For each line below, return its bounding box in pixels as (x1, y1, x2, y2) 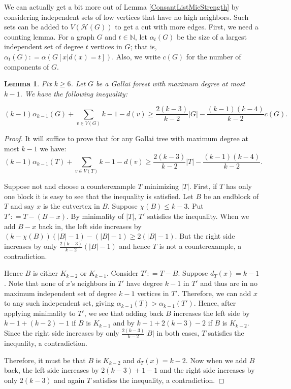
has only (225, 181, 252, 191)
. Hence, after (193, 298, 236, 308)
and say (10, 201, 35, 211)
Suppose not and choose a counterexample (4, 181, 136, 191)
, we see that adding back (84, 307, 164, 318)
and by (113, 317, 135, 328)
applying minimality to (4, 307, 76, 318)
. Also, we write (112, 51, 160, 61)
